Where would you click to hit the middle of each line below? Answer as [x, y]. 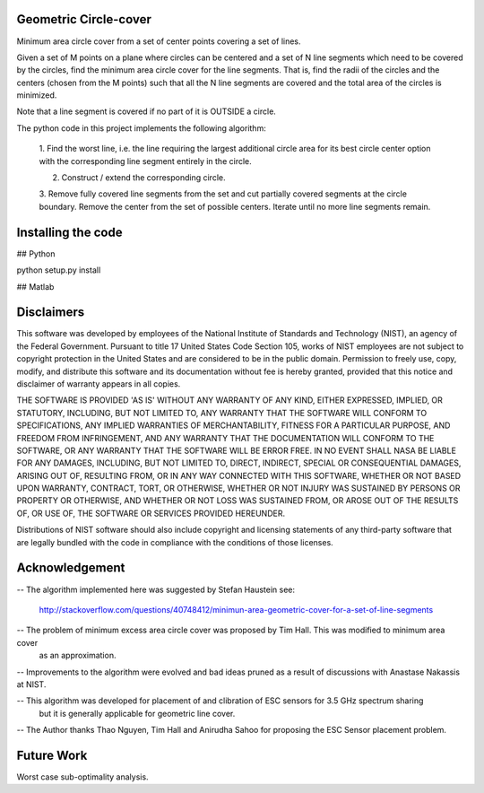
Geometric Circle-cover [84, 19]
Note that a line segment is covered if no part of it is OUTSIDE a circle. [147, 111]
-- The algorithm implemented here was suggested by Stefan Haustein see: [156, 589]
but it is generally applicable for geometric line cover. [137, 713]
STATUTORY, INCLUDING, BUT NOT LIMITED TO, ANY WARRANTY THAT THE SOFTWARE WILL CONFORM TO [222, 413]
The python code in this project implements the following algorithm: [141, 128]
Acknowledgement [71, 568]
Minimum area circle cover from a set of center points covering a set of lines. [159, 41]
